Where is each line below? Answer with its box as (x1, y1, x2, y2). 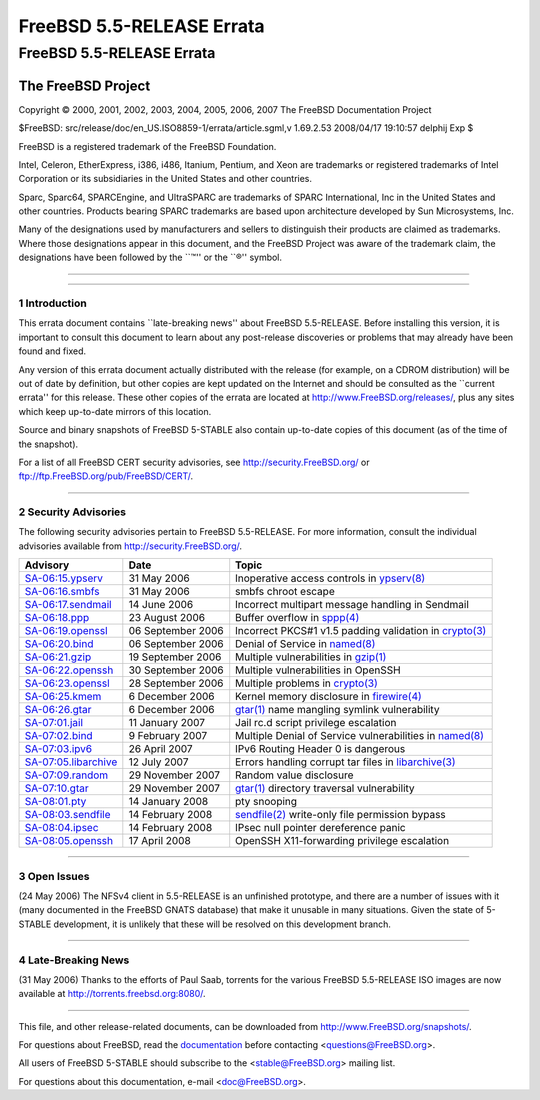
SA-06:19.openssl (24, 624, 109, 638)
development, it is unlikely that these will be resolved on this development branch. (53, 918, 392, 930)
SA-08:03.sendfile (24, 808, 111, 822)
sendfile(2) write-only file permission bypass (235, 808, 447, 822)
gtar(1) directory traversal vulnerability (235, 781, 415, 795)
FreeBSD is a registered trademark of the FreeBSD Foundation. (18, 140, 277, 152)
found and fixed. (18, 345, 87, 357)
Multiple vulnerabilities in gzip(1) (235, 650, 387, 664)
